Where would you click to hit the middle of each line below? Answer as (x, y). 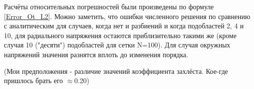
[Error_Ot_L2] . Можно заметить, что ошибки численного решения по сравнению (127, 16)
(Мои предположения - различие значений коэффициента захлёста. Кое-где (116, 71)
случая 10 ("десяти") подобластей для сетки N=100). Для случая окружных (117, 45)
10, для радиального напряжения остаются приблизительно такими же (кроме (120, 35)
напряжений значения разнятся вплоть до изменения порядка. (96, 54)
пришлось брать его (34, 80)
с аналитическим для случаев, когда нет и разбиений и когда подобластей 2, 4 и (124, 26)
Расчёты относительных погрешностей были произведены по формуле (109, 6)
